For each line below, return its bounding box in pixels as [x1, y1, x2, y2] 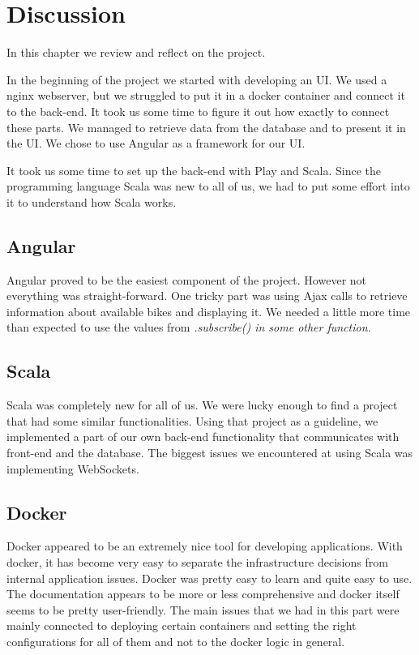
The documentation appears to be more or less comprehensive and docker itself [6, 585, 400, 602]
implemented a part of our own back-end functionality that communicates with [6, 428, 400, 445]
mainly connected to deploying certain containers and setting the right [6, 617, 357, 634]
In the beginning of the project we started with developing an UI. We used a [6, 71, 387, 88]
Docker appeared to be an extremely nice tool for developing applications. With [6, 537, 403, 554]
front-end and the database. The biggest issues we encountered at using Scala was [6, 444, 413, 461]
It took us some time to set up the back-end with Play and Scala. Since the [6, 161, 381, 178]
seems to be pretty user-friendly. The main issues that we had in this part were [6, 601, 400, 618]
